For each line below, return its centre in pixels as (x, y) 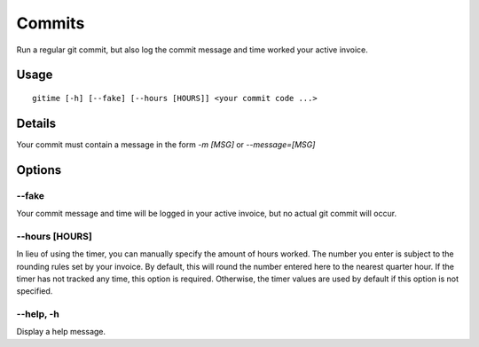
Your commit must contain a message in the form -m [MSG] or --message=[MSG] (166, 144)
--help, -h (38, 314)
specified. (35, 291)
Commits (51, 23)
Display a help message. (61, 332)
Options (39, 170)
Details (36, 123)
